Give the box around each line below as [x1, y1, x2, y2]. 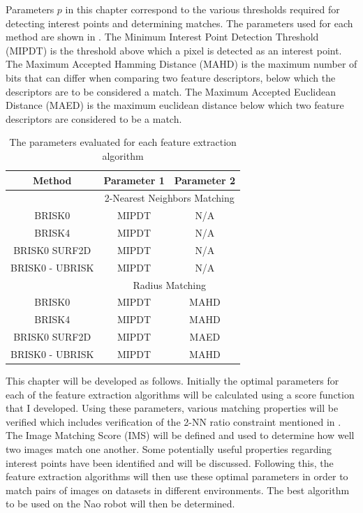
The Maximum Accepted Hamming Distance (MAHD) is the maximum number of [6, 57, 357, 71]
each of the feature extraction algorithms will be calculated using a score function [6, 387, 355, 401]
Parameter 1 [103, 172, 165, 187]
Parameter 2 [174, 172, 236, 187]
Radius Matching [133, 277, 206, 292]
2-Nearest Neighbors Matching [104, 191, 235, 205]
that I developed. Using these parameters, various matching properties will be [6, 401, 339, 415]
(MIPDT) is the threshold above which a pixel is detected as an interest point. [6, 43, 342, 57]
